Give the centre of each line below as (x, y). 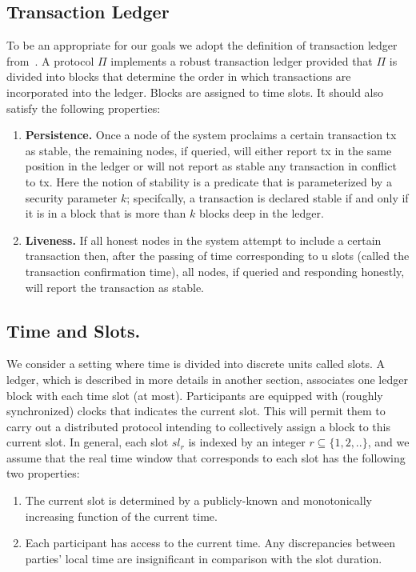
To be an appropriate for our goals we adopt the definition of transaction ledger (202, 45)
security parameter (71, 197)
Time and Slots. (74, 330)
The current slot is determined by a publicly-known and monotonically (198, 500)
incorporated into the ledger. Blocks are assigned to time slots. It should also (195, 92)
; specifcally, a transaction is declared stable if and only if (268, 197)
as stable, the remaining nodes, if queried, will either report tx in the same (208, 150)
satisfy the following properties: (84, 108)
